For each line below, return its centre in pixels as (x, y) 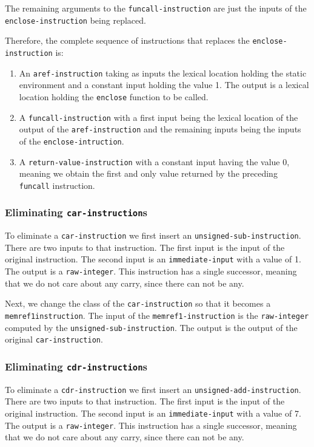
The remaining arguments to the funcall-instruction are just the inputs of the (156, 8)
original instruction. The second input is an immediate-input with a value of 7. (153, 413)
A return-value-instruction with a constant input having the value (149, 161)
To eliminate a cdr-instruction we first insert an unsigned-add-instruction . (153, 389)
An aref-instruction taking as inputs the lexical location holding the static (163, 73)
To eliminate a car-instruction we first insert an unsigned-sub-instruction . (153, 235)
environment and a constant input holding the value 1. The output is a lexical (164, 85)
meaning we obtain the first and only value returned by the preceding (148, 173)
